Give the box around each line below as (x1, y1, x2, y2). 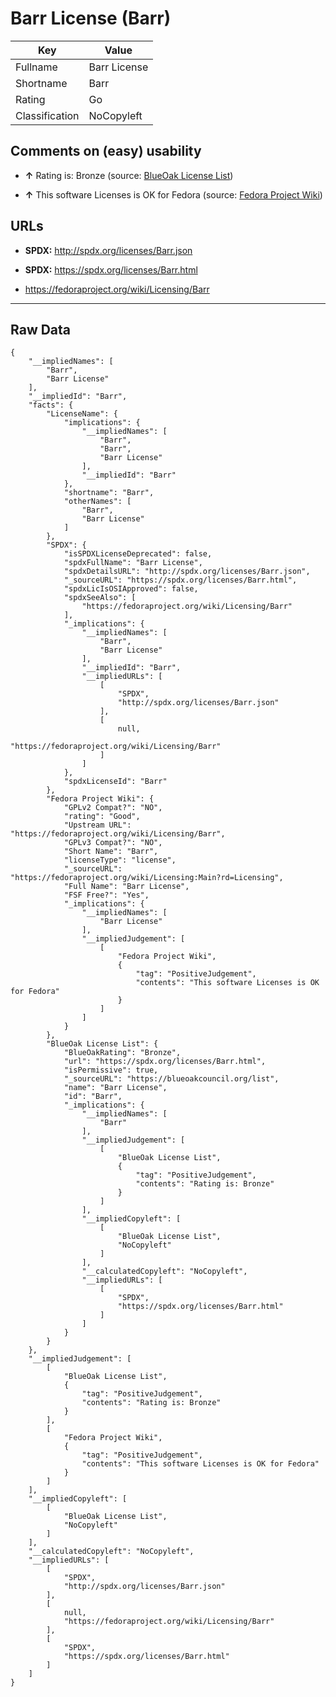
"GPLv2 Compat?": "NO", (63, 803, 163, 813)
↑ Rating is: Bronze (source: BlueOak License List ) (24, 169, 234, 181)
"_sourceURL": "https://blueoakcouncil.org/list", (63, 1074, 280, 1084)
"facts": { (28, 400, 74, 411)
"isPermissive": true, (63, 1065, 159, 1076)
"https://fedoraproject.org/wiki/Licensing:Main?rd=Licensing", (10, 873, 284, 883)
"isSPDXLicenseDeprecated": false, (63, 549, 213, 559)
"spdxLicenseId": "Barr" (63, 777, 168, 787)
